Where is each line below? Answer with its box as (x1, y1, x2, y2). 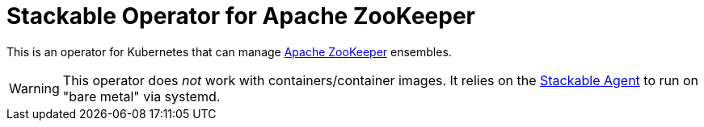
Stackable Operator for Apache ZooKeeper (6, 2, 475, 30)
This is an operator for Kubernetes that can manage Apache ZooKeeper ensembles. (6, 44, 452, 59)
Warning (9, 80, 60, 96)
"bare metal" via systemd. (62, 88, 221, 104)
